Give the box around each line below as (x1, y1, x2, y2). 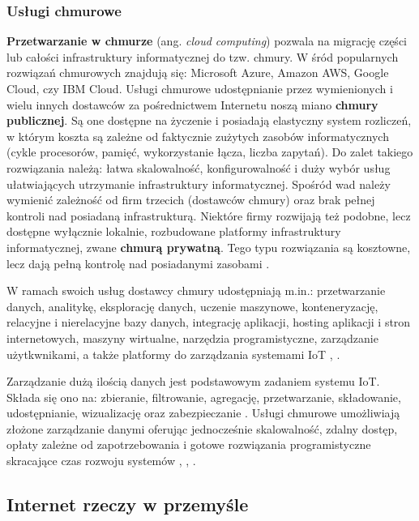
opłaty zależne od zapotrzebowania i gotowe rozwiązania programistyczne (6, 436, 371, 453)
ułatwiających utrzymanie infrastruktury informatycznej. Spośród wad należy (6, 175, 391, 192)
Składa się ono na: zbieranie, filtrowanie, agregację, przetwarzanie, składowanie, (6, 388, 401, 405)
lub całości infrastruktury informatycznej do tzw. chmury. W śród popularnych (6, 48, 399, 65)
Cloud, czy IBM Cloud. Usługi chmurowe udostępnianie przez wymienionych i (6, 80, 393, 96)
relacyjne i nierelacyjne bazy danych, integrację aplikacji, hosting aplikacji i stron (6, 314, 411, 331)
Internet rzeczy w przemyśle (6, 492, 249, 517)
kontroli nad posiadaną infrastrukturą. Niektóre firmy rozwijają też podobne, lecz (6, 207, 411, 224)
